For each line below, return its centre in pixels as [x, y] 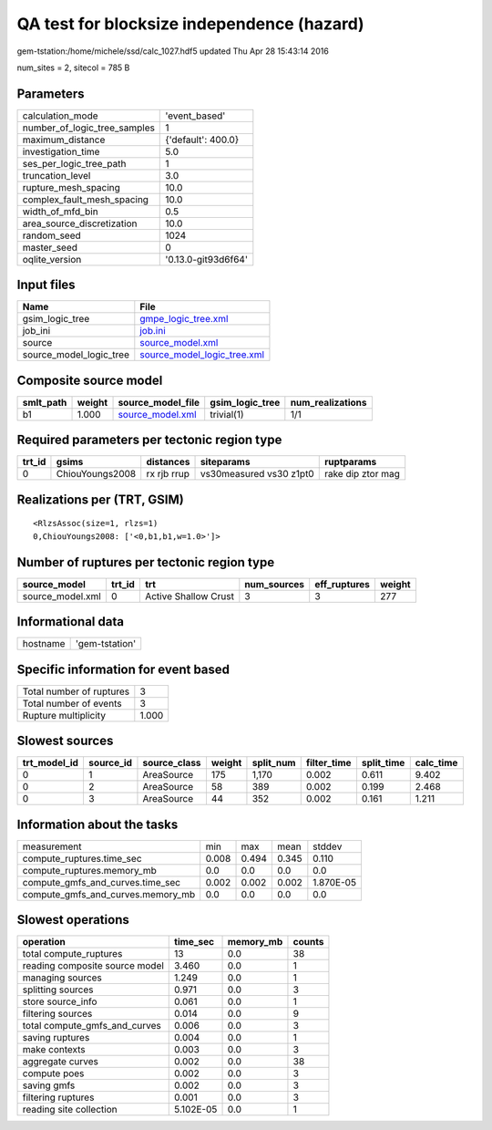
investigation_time [61, 151]
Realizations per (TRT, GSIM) [100, 499]
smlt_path [45, 402]
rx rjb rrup [168, 474]
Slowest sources [65, 741]
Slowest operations [73, 920]
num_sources [275, 584]
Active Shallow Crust [189, 596]
